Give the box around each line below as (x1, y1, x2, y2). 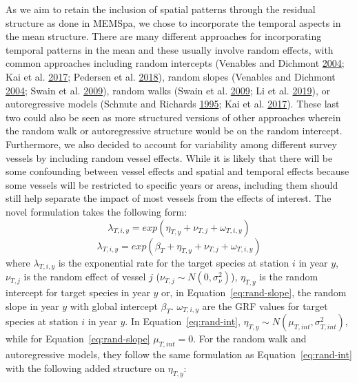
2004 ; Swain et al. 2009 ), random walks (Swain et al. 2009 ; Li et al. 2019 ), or (6, 83, 330, 97)
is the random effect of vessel (23, 269, 146, 284)
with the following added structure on (6, 360, 165, 375)
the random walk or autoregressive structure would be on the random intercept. (6, 123, 343, 138)
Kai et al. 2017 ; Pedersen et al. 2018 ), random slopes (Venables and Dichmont (6, 69, 336, 83)
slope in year (6, 298, 59, 313)
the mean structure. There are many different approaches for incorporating (6, 29, 322, 43)
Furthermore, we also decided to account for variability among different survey (6, 136, 337, 151)
